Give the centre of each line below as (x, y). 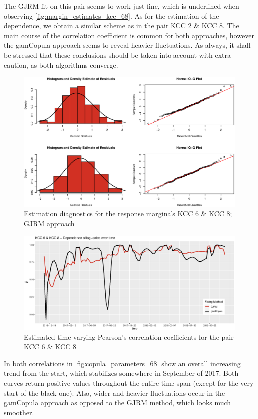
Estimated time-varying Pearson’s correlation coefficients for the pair (129, 337)
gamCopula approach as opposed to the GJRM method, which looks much (118, 402)
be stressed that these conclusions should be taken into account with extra (117, 54)
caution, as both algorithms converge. (61, 64)
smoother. (19, 412)
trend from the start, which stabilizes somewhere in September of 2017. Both (121, 373)
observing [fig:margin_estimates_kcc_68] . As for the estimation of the (112, 16)
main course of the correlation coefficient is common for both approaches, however (129, 35)
